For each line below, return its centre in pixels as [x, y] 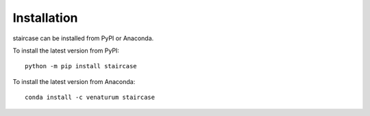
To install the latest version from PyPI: [66, 50]
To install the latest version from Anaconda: [74, 81]
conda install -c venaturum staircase [90, 98]
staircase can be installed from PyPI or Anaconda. [83, 38]
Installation [45, 18]
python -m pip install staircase [81, 66]
